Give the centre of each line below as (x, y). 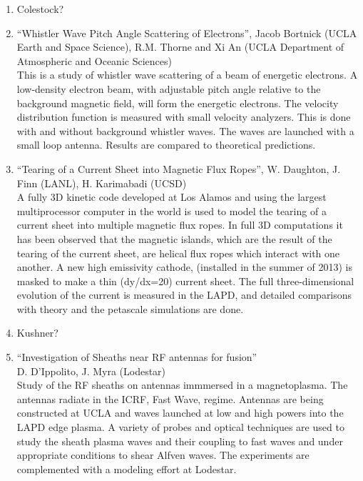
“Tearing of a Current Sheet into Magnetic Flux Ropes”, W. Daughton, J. (179, 168)
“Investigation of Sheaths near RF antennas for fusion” (137, 357)
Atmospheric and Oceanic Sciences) (94, 60)
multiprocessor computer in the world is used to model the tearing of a (172, 210)
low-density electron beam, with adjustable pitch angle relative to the (169, 88)
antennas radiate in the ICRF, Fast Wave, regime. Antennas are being (170, 398)
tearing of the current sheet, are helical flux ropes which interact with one (178, 253)
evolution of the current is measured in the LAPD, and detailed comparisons (184, 295)
